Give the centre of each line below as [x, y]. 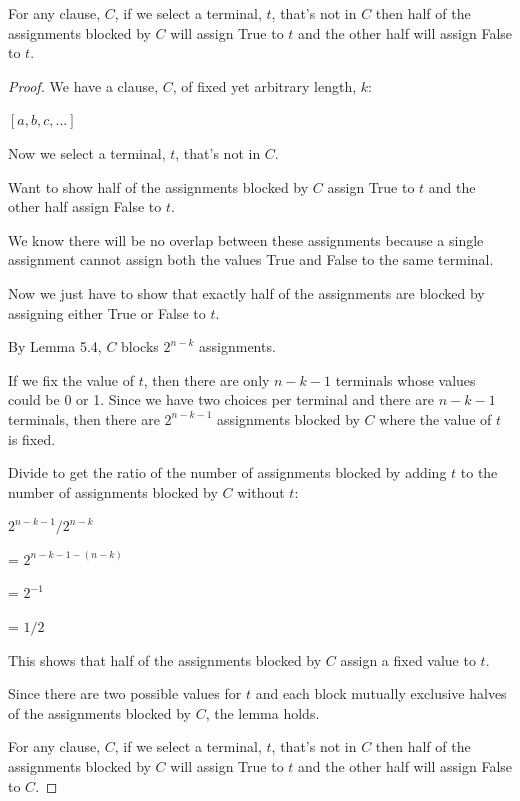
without [261, 491]
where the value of [435, 418]
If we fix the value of [71, 379]
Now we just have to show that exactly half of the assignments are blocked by [246, 292]
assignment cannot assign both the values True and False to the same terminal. [251, 259]
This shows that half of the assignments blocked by [165, 659]
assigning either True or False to [107, 312]
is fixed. [32, 438]
